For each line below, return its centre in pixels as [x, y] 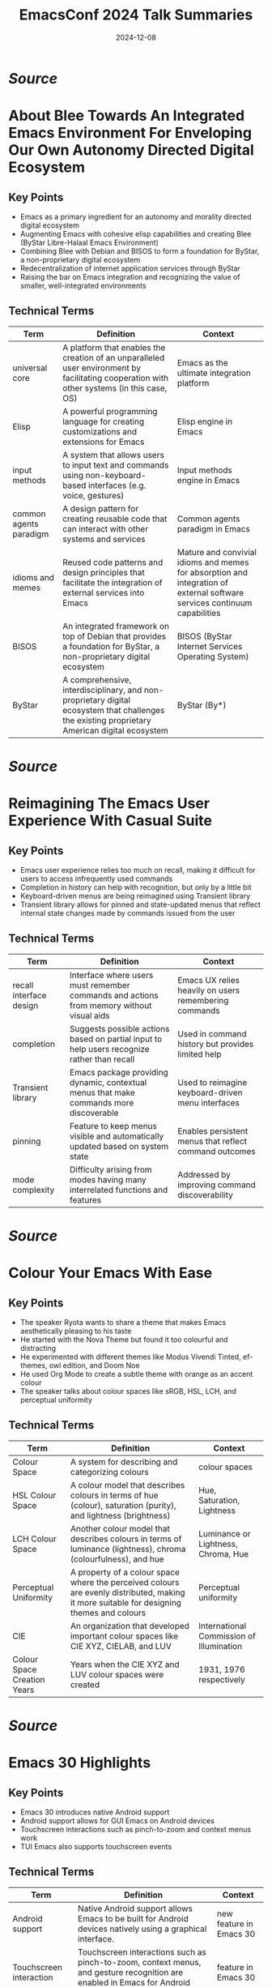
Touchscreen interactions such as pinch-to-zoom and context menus [136, 1829]
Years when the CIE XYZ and [125, 1664]
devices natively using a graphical [142, 1929]
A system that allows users [113, 455]
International [222, 1626]
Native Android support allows [135, 1908]
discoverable [94, 1113]
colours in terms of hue [114, 1495]
